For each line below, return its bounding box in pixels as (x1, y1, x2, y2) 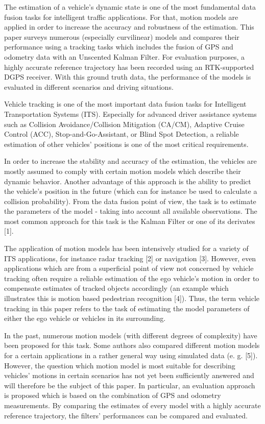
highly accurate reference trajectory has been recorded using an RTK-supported (4, 61, 254, 72)
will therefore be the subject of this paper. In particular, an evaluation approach (4, 380, 255, 390)
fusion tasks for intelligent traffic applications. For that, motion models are (4, 11, 238, 22)
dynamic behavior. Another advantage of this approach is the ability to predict (4, 176, 251, 186)
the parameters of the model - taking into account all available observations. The (4, 206, 257, 216)
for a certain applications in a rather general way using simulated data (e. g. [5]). (4, 350, 258, 360)
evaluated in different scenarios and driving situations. (4, 81, 174, 92)
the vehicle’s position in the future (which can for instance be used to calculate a (4, 186, 257, 196)
